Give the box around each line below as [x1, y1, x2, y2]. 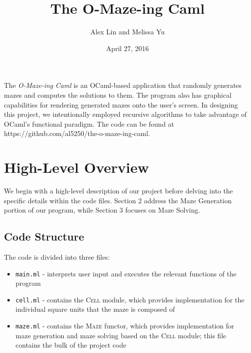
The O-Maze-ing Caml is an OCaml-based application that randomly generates [4, 80, 242, 90]
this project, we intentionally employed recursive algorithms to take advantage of [4, 109, 247, 119]
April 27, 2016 [106, 43, 149, 53]
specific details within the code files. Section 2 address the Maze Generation [4, 195, 232, 205]
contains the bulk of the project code [15, 340, 126, 350]
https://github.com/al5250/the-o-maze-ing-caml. [4, 128, 150, 138]
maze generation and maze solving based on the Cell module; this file [15, 330, 226, 340]
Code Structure [4, 229, 84, 244]
